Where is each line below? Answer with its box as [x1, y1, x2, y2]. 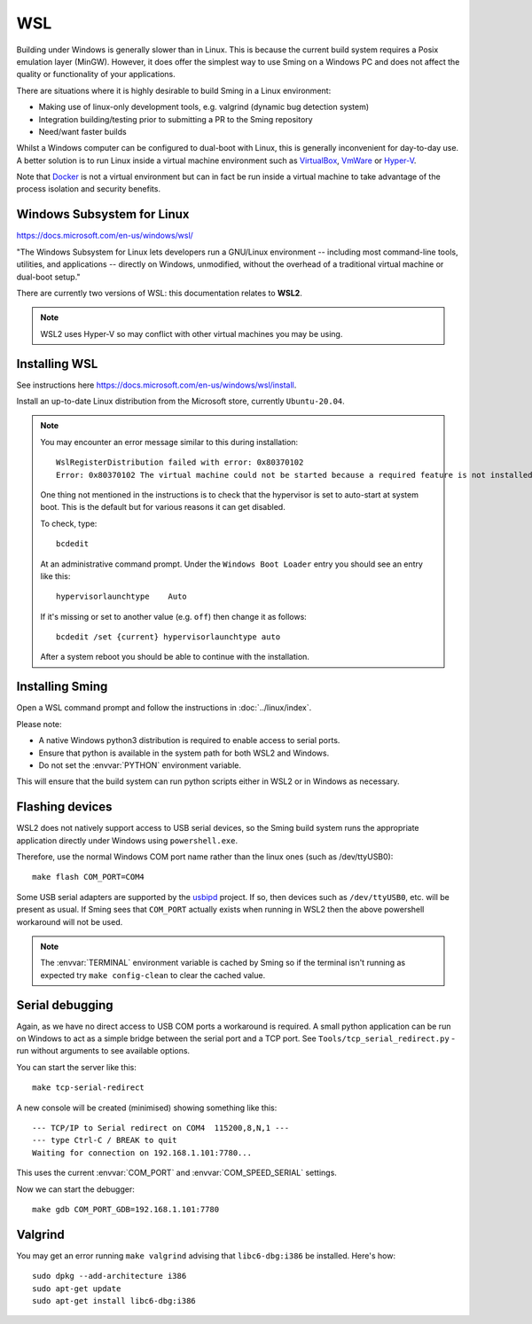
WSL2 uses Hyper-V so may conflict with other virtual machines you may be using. [40, 328, 343, 339]
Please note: [16, 718, 62, 729]
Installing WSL [16, 356, 98, 372]
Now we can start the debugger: [16, 1184, 135, 1195]
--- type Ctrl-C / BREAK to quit [32, 1135, 177, 1146]
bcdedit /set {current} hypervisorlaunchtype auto [56, 632, 281, 642]
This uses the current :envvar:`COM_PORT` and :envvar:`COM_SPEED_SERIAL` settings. [16, 1167, 337, 1179]
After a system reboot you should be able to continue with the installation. [40, 652, 310, 662]
